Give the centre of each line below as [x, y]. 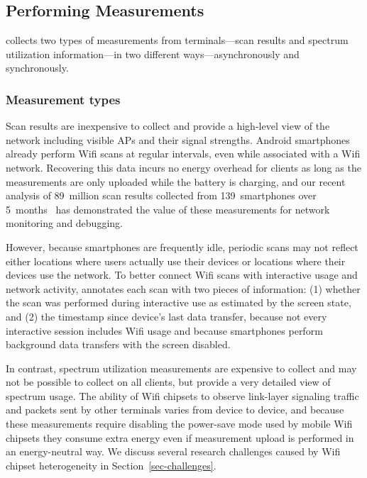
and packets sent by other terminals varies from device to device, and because [175, 410]
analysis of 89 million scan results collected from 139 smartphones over [161, 195]
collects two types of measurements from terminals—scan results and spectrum [177, 40]
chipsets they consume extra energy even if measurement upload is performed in [180, 437]
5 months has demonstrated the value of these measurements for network [168, 209]
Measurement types [63, 99]
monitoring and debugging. [64, 223]
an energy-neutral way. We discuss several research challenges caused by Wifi [173, 451]
